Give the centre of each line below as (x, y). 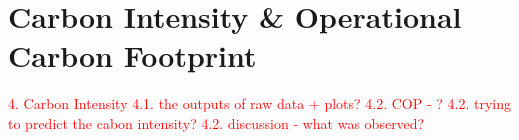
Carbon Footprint (132, 55)
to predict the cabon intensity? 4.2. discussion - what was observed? (216, 122)
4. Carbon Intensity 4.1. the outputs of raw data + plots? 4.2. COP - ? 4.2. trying (260, 103)
